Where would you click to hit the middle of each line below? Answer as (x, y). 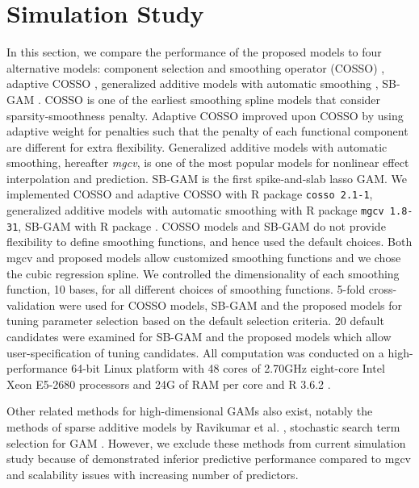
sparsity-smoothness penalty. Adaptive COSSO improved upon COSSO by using (205, 115)
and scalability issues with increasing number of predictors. (153, 474)
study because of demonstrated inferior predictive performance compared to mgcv (209, 459)
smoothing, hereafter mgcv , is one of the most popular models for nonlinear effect (208, 163)
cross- (383, 289)
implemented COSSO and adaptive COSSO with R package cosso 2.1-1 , (190, 194)
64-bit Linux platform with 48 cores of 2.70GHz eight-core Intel (228, 368)
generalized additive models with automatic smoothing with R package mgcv (195, 210)
